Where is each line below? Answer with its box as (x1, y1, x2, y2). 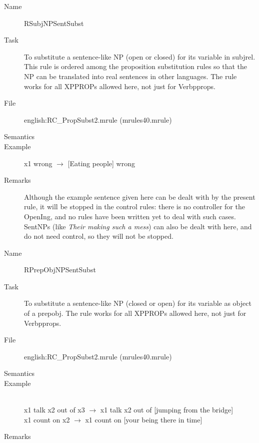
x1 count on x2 (24, 414, 70, 424)
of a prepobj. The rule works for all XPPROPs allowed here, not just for (24, 308, 246, 318)
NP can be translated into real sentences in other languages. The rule (24, 71, 237, 81)
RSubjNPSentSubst (24, 18, 84, 28)
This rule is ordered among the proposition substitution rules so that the (24, 61, 247, 72)
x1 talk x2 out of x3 (24, 404, 85, 415)
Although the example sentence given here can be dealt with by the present (24, 191, 255, 202)
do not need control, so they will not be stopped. (24, 231, 173, 241)
